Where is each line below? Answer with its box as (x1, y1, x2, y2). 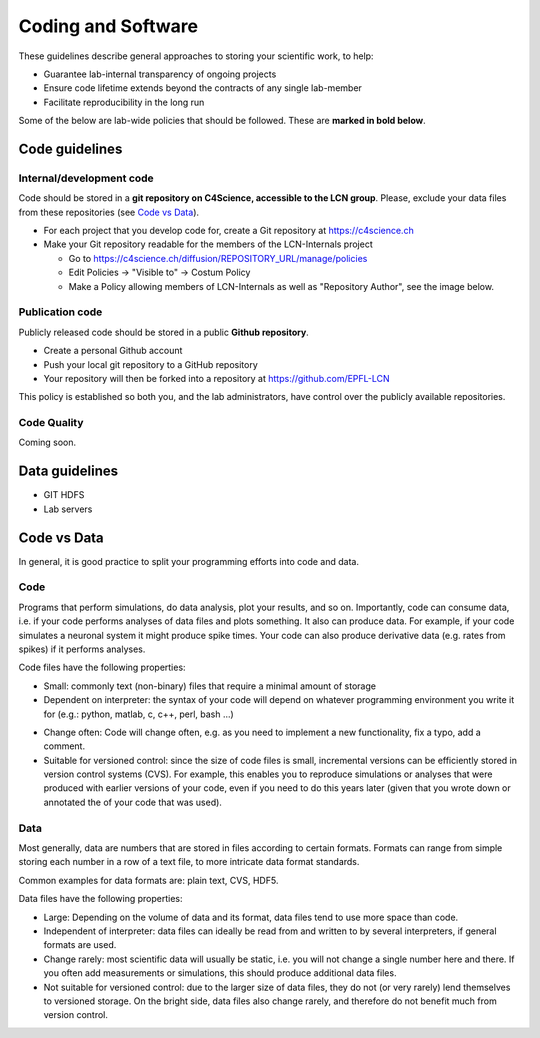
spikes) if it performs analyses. (18, 643, 146, 655)
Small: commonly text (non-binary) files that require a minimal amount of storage (43, 680, 377, 692)
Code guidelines (18, 140, 123, 157)
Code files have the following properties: (18, 661, 186, 674)
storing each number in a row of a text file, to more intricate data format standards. (18, 856, 360, 868)
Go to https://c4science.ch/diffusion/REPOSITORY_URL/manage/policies (68, 252, 368, 264)
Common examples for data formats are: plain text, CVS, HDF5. (18, 874, 279, 886)
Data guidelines (18, 463, 119, 480)
